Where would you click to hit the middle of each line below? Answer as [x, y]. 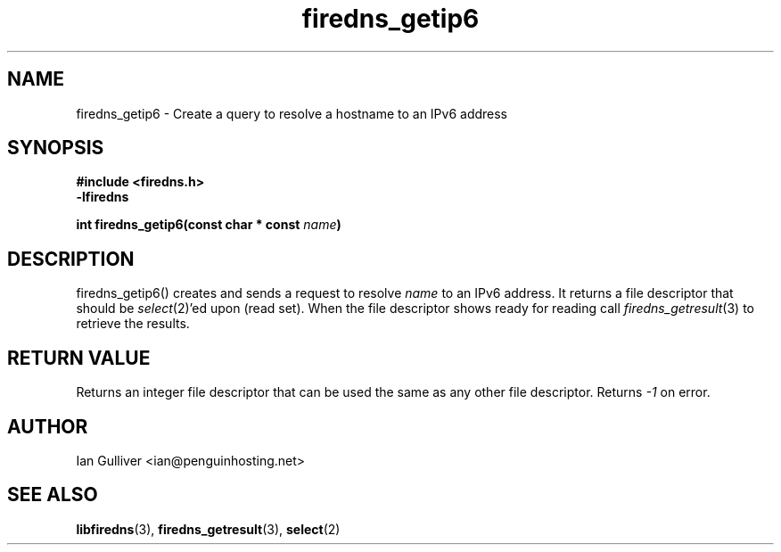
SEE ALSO [53, 495]
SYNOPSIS [56, 148]
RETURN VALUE [79, 358]
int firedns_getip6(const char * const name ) [209, 225]
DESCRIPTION [71, 259]
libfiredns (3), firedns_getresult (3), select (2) [208, 529]
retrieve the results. [133, 324]
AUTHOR [48, 426]
